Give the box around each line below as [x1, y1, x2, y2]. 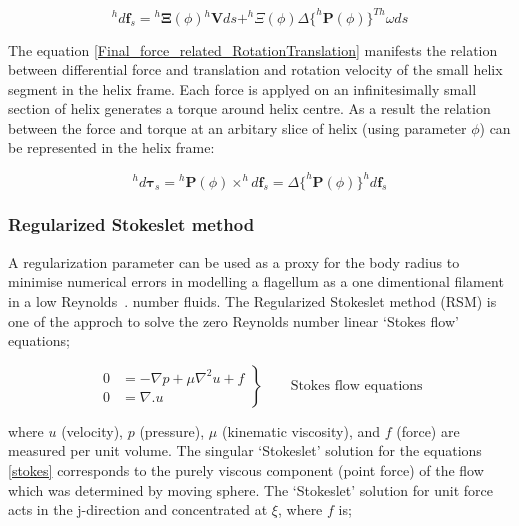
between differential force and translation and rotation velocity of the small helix [8, 59, 503, 80]
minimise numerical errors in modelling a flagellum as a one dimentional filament [8, 271, 504, 292]
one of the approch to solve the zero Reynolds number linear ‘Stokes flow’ [8, 310, 459, 331]
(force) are [396, 420, 460, 441]
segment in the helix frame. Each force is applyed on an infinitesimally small [8, 78, 477, 99]
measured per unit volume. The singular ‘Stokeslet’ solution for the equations [8, 440, 482, 461]
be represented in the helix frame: [8, 137, 215, 158]
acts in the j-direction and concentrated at [8, 499, 268, 520]
